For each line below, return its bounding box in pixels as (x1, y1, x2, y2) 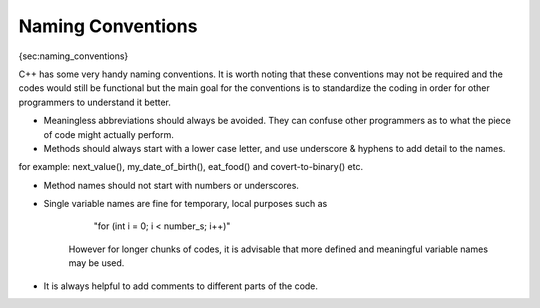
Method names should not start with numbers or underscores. (43, 179, 300, 191)
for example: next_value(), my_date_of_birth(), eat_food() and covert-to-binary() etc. (18, 161, 364, 173)
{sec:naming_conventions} (18, 50, 129, 62)
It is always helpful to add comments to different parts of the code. (43, 280, 319, 292)
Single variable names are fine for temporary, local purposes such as (43, 198, 328, 210)
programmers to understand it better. (18, 96, 172, 108)
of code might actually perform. (43, 128, 175, 140)
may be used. (68, 257, 125, 269)
